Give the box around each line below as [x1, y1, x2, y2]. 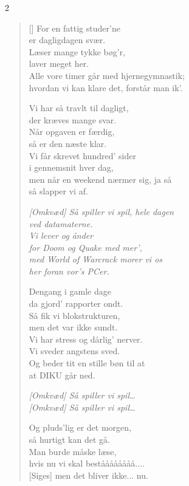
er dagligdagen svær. [29, 33, 106, 46]
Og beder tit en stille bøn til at [29, 357, 145, 369]
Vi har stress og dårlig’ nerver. [29, 332, 143, 345]
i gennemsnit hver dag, [29, 161, 114, 174]
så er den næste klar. [29, 137, 107, 149]
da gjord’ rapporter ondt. [29, 297, 123, 310]
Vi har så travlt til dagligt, [29, 101, 129, 114]
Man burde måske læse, [29, 445, 117, 457]
